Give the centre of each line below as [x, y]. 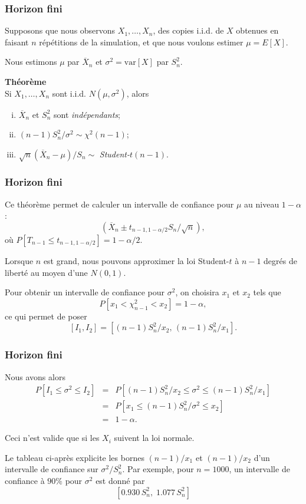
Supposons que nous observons [60, 30]
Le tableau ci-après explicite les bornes [75, 457]
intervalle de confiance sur [52, 469]
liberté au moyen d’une [46, 272]
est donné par [120, 481]
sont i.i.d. [69, 93]
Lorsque [19, 260]
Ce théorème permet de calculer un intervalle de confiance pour [119, 204]
